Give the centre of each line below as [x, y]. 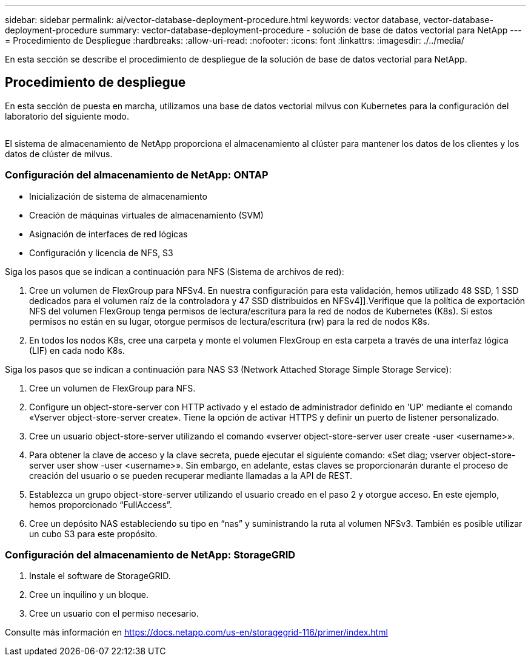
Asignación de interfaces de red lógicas [109, 234]
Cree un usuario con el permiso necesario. [114, 614]
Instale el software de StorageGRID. [100, 576]
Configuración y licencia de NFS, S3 [101, 253]
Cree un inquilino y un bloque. [89, 595]
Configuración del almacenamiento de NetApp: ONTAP [137, 175]
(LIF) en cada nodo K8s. [77, 350]
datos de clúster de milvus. [59, 154]
